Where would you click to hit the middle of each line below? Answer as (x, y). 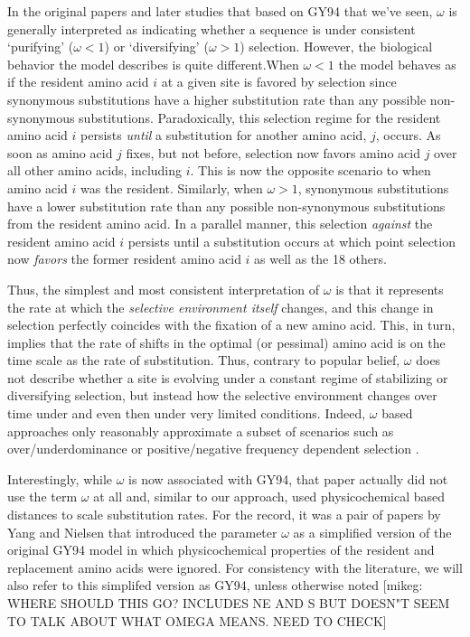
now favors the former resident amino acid (124, 259)
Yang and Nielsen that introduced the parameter (142, 532)
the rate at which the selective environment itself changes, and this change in (221, 307)
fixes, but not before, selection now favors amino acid (273, 152)
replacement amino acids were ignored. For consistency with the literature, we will (235, 567)
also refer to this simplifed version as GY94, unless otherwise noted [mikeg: (215, 585)
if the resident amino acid (78, 82)
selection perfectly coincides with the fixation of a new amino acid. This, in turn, (231, 325)
